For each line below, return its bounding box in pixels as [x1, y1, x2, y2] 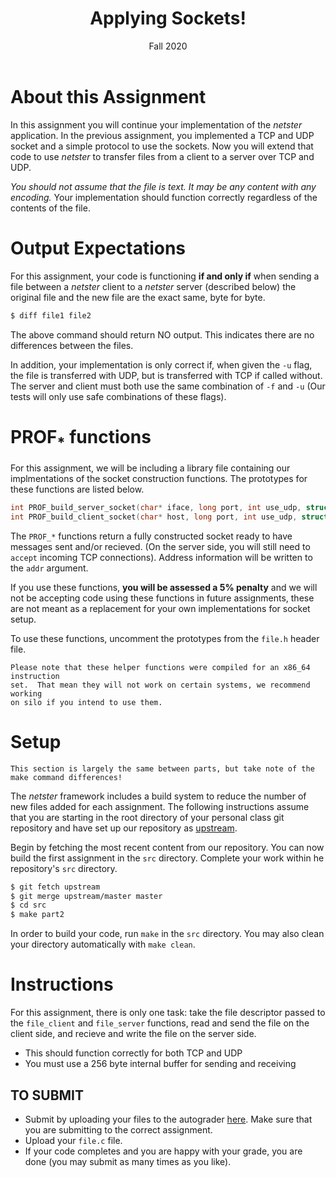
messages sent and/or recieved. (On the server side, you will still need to [10, 540, 311, 552]
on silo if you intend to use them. [10, 697, 163, 707]
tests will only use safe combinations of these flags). [10, 390, 227, 402]
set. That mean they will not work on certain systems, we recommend [10, 680, 311, 690]
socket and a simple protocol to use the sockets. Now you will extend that [10, 140, 314, 152]
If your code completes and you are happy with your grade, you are [24, 1145, 303, 1157]
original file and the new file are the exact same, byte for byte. [10, 291, 266, 303]
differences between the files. [10, 339, 134, 351]
